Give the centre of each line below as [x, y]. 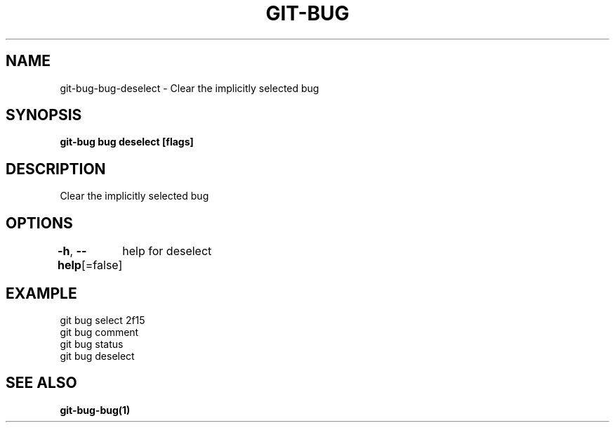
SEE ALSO [41, 383]
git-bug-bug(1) [95, 410]
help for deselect [167, 251]
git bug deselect [97, 356]
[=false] [102, 265]
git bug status [92, 344]
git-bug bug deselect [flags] [127, 142]
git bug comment [99, 332]
